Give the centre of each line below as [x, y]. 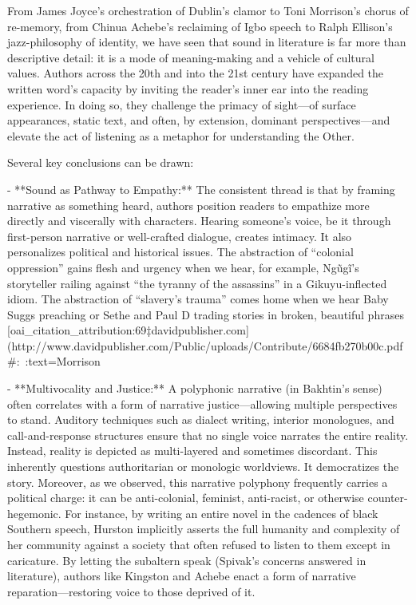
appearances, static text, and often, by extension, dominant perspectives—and [199, 120]
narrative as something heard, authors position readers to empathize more [188, 205]
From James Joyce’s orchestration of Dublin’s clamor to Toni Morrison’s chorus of [208, 10]
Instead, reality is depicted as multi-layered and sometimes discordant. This [192, 451]
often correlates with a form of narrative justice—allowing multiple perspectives [202, 403]
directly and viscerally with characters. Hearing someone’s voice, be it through [199, 221]
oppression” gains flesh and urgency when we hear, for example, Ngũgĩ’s [183, 267]
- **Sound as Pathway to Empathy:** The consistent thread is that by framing [201, 189]
